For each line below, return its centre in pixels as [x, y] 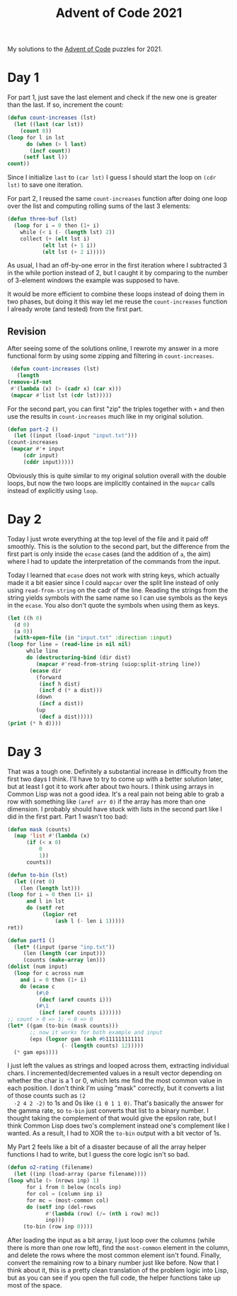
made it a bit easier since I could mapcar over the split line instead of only [113, 582]
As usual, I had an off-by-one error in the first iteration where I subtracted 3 [117, 265]
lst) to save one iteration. [45, 185]
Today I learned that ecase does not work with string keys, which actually [114, 575]
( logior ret [60, 915]
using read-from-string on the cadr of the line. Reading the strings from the [118, 590]
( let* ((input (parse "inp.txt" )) [64, 947]
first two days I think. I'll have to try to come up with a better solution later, [115, 779]
